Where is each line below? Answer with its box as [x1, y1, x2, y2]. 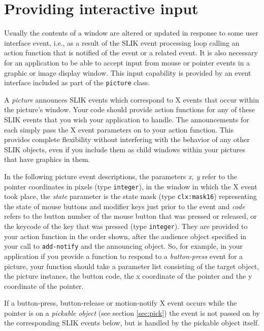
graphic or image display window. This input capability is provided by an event [4, 67, 251, 78]
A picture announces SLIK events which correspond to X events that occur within [4, 94, 259, 105]
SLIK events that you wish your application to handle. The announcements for [4, 114, 249, 124]
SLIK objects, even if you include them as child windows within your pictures [4, 144, 246, 154]
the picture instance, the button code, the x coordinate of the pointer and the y [4, 271, 252, 281]
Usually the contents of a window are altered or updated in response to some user [4, 27, 258, 38]
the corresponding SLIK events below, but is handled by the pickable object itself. [4, 317, 260, 328]
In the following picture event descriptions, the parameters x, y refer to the [4, 171, 238, 181]
